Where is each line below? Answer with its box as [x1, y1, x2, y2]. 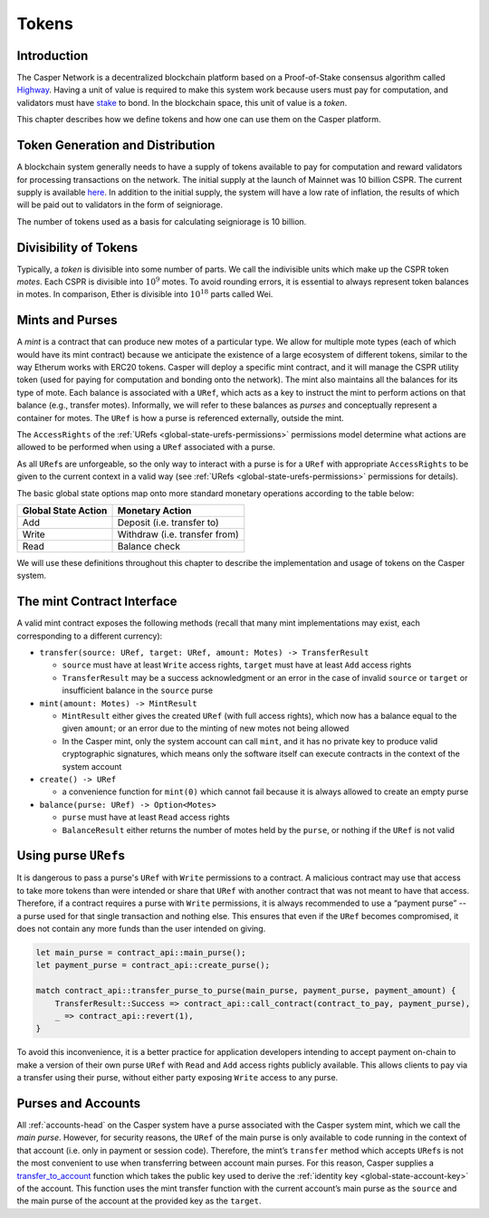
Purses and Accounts [16, 1096, 140, 1111]
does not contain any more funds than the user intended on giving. [16, 924, 266, 934]
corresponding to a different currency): [16, 630, 163, 641]
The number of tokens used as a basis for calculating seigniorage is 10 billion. [16, 216, 307, 226]
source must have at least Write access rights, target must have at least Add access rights [62, 659, 412, 670]
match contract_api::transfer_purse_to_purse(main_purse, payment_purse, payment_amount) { [35, 985, 456, 996]
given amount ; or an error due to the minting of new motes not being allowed [62, 723, 350, 734]
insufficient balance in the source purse [62, 685, 213, 696]
